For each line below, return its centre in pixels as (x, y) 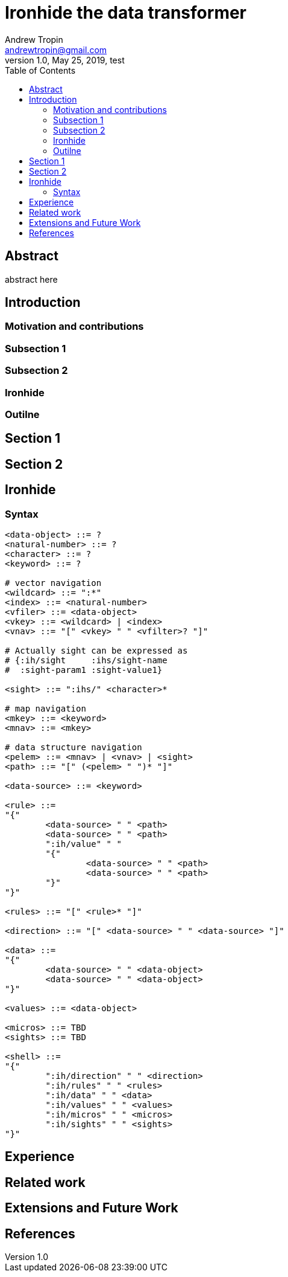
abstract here (31, 279)
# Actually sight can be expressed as (96, 651)
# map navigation (45, 709)
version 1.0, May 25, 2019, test (65, 60)
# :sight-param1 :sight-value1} (84, 670)
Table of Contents (40, 70)
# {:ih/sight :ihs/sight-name (86, 660)
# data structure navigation (74, 747)
